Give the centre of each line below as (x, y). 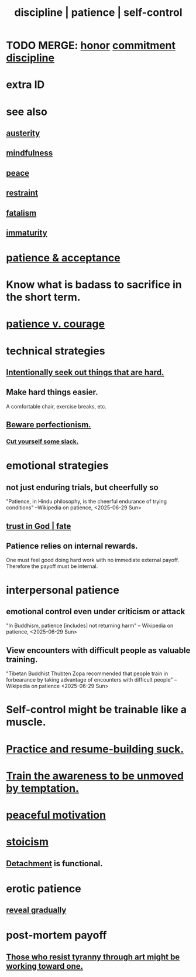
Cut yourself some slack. (42, 441)
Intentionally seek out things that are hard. (85, 372)
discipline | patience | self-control (98, 13)
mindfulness (30, 153)
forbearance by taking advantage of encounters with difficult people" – (92, 680)
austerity (23, 133)
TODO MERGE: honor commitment (91, 45)
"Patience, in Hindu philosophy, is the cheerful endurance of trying (87, 502)
